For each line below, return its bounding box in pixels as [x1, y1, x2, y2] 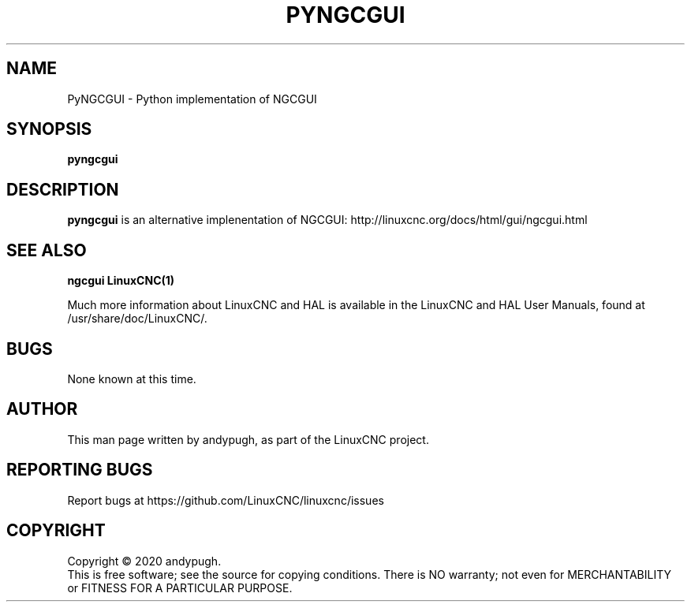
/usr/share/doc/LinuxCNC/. [67, 311, 207, 326]
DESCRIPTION [6, 179, 119, 200]
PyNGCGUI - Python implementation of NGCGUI [67, 91, 317, 106]
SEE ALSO [6, 240, 87, 260]
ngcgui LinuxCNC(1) [67, 274, 175, 288]
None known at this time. [67, 371, 196, 386]
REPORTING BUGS [6, 460, 153, 480]
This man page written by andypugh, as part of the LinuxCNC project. [67, 432, 429, 446]
